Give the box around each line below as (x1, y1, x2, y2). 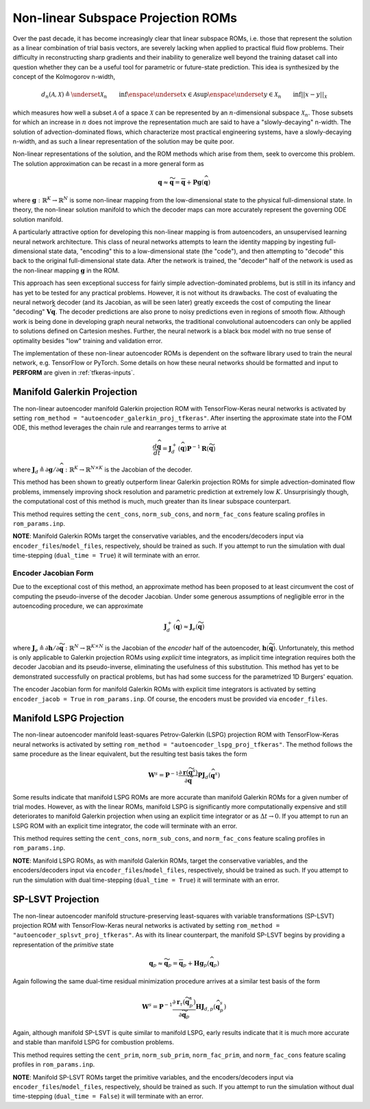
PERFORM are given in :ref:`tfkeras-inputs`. (12, 368, 135, 377)
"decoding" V (12, 307, 51, 316)
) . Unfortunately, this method (273, 644, 354, 652)
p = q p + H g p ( (168, 959, 210, 969)
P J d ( (197, 771, 212, 781)
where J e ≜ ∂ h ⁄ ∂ (12, 644, 60, 653)
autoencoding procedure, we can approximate (12, 601, 144, 610)
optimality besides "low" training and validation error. (12, 336, 163, 345)
